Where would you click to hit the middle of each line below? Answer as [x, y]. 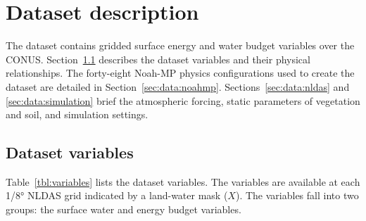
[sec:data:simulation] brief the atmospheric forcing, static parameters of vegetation [183, 100]
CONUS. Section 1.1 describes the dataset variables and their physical [158, 59]
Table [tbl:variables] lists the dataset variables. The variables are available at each [183, 181]
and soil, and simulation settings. [77, 114]
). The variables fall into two [297, 195]
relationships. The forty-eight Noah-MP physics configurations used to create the [180, 73]
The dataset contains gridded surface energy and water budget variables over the [180, 45]
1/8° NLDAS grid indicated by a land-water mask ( [117, 195]
